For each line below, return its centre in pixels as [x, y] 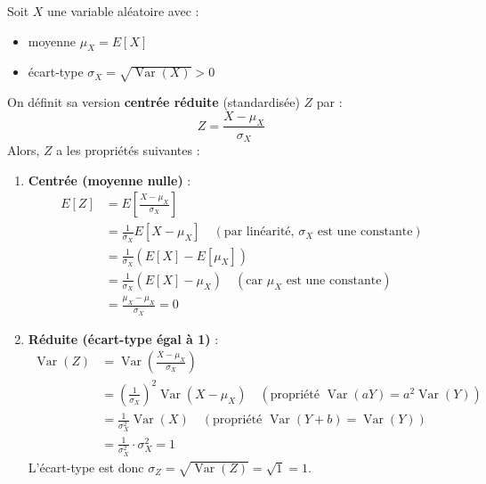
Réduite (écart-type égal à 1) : [123, 338]
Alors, [24, 150]
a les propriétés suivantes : [128, 150]
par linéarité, [259, 232]
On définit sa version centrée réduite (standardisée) [154, 102]
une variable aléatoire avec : [123, 11]
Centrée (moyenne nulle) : [109, 180]
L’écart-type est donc [86, 467]
